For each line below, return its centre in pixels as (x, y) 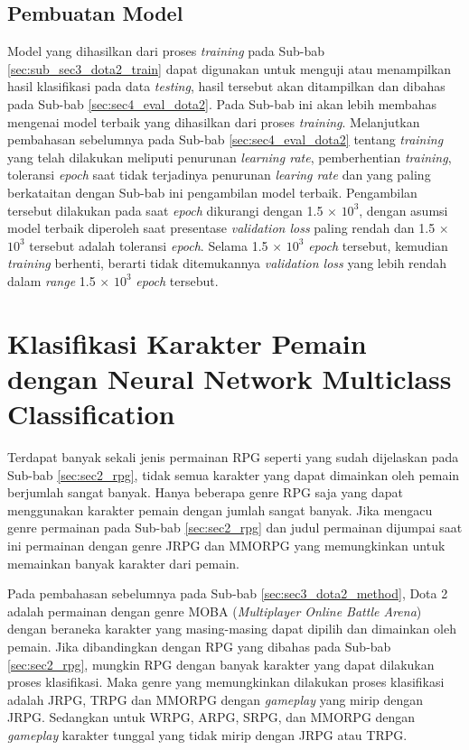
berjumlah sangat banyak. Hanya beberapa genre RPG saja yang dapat (205, 492)
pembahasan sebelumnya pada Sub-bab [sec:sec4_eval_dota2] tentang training (225, 139)
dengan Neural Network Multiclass (230, 378)
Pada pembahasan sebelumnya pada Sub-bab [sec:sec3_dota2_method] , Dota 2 (228, 593)
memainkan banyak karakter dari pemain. (123, 563)
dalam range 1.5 (52, 280)
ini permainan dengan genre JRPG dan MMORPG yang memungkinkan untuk (226, 545)
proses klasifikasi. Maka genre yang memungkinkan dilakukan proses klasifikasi (226, 682)
